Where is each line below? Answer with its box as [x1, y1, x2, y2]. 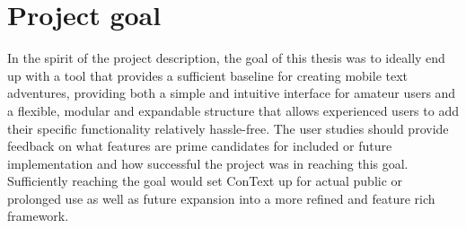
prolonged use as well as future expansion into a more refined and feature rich [7, 189, 435, 207]
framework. [7, 206, 69, 225]
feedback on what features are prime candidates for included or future [7, 136, 392, 155]
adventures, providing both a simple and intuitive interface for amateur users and [7, 83, 456, 102]
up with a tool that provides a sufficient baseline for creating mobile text [7, 66, 409, 84]
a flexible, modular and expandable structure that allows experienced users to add [7, 101, 459, 119]
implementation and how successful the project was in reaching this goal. [7, 153, 409, 172]
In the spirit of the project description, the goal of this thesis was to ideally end [7, 48, 445, 67]
